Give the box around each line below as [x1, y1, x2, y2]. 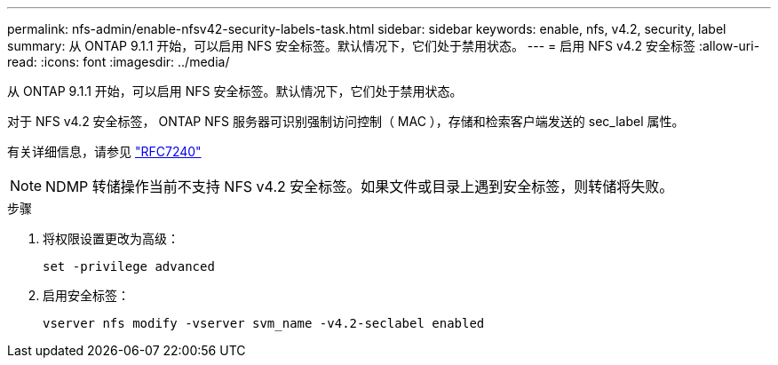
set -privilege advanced [43, 259, 215, 274]
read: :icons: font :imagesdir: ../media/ [7, 54, 230, 69]
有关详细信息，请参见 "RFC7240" [7, 144, 202, 159]
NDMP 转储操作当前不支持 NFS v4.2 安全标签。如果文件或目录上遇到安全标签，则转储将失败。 [45, 178, 674, 195]
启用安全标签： [43, 288, 130, 303]
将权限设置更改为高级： [43, 231, 179, 246]
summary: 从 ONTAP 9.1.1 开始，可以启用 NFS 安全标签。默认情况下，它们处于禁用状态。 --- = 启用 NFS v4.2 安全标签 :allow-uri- [7, 38, 760, 53]
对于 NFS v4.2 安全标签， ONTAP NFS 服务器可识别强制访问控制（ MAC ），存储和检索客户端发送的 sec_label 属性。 [7, 114, 685, 129]
